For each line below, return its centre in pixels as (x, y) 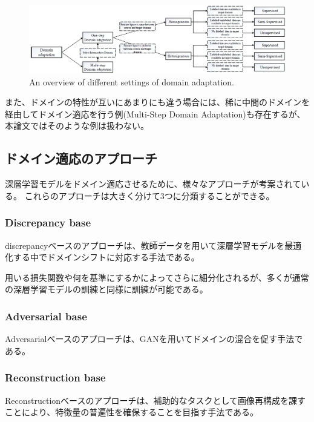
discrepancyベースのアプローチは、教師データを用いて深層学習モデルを (145, 245)
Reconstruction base (55, 377)
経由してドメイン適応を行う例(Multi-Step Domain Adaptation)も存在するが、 (155, 114)
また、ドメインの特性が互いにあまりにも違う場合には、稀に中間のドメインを (157, 102)
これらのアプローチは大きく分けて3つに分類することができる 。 (149, 195)
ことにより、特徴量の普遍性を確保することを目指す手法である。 (132, 412)
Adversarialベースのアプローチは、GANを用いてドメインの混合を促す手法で (154, 339)
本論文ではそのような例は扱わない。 (77, 126)
